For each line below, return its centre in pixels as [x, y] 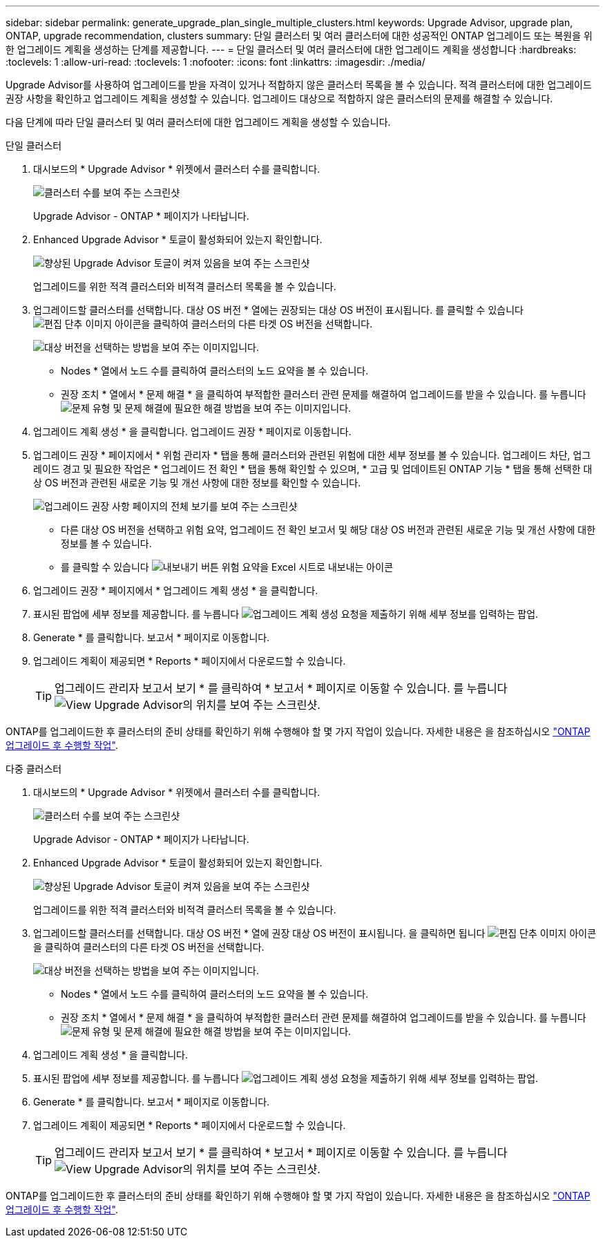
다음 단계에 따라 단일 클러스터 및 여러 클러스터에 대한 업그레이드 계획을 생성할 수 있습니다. [198, 122]
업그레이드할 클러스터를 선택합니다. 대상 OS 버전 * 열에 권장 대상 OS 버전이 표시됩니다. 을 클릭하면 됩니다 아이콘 [315, 933]
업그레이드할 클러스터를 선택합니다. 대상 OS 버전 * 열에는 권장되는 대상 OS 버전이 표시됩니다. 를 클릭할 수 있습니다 [278, 310]
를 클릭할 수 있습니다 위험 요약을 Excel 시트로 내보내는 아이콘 [227, 567]
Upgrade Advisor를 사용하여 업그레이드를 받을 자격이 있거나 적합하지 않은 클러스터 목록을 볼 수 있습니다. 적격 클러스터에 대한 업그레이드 [299, 85]
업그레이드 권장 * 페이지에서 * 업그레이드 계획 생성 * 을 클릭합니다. [176, 590]
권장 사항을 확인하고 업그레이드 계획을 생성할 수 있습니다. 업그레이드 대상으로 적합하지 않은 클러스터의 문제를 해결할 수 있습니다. [279, 98]
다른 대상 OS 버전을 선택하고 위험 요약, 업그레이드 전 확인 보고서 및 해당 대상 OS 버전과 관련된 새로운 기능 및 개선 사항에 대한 [328, 530]
